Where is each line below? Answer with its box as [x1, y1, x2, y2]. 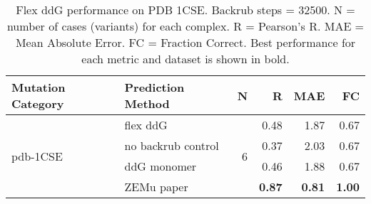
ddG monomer [124, 158, 197, 174]
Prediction [124, 79, 185, 95]
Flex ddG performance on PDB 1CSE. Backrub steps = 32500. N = [16, 1, 355, 18]
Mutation [11, 79, 66, 95]
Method [124, 95, 170, 112]
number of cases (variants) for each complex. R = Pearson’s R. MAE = [6, 18, 365, 34]
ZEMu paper [124, 178, 188, 195]
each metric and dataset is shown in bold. [81, 50, 290, 67]
